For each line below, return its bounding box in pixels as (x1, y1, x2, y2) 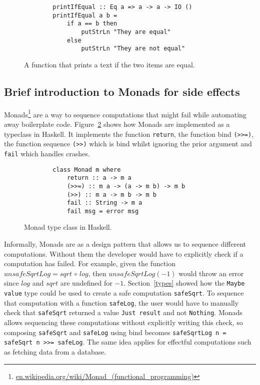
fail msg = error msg (66, 207, 139, 215)
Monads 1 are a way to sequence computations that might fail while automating (4, 107, 246, 119)
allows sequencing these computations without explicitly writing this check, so (4, 317, 243, 328)
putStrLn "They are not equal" (81, 45, 185, 52)
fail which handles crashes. (4, 148, 90, 158)
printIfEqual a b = (52, 11, 117, 19)
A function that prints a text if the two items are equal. (24, 59, 195, 69)
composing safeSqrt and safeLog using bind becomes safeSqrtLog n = (4, 327, 226, 337)
